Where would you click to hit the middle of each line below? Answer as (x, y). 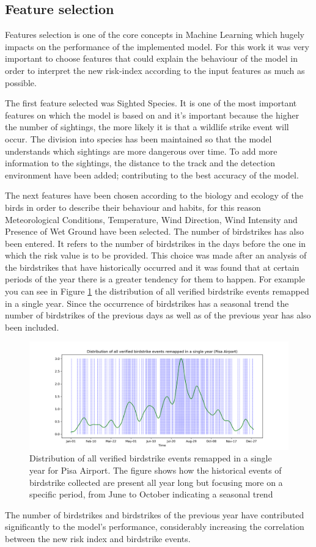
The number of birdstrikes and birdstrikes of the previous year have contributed (155, 514)
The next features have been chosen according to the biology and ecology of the (154, 195)
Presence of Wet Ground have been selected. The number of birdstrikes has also (154, 231)
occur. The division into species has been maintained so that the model (138, 138)
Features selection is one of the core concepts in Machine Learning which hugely (155, 35)
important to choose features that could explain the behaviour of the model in (152, 58)
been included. (32, 327)
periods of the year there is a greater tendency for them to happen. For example (155, 279)
